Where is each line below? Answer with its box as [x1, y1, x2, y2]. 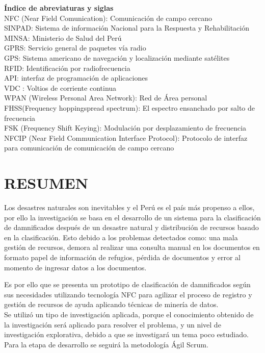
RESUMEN [4, 172, 88, 193]
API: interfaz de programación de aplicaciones [4, 72, 148, 83]
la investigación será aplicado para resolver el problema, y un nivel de [4, 319, 221, 330]
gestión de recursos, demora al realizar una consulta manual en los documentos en [4, 242, 260, 253]
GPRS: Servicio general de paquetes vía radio [4, 42, 146, 53]
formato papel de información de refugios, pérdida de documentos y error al [4, 252, 241, 262]
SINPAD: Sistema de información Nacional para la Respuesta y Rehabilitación [4, 22, 249, 33]
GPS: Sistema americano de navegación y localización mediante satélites [4, 52, 230, 63]
